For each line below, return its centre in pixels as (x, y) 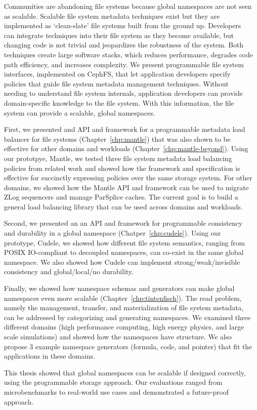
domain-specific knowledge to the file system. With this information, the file (119, 102)
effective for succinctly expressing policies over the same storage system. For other (128, 178)
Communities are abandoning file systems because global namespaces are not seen (128, 6)
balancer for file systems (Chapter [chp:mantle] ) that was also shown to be (117, 139)
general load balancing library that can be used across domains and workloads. (123, 206)
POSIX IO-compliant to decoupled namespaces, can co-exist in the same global (124, 252)
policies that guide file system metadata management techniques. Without (116, 83)
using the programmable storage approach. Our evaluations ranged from (113, 382)
